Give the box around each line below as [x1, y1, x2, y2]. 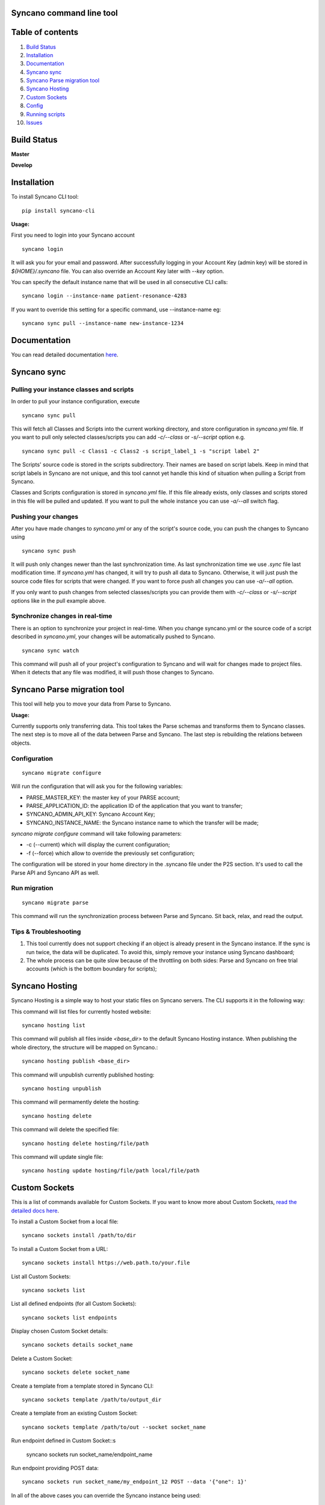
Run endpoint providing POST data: [11, 1465, 99, 1471]
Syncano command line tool [11, 8, 119, 18]
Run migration [11, 884, 54, 892]
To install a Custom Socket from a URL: [11, 1245, 108, 1252]
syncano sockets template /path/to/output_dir [22, 1397, 162, 1403]
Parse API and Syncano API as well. [11, 869, 99, 876]
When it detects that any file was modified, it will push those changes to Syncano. [11, 669, 214, 676]
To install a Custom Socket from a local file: [11, 1218, 119, 1225]
